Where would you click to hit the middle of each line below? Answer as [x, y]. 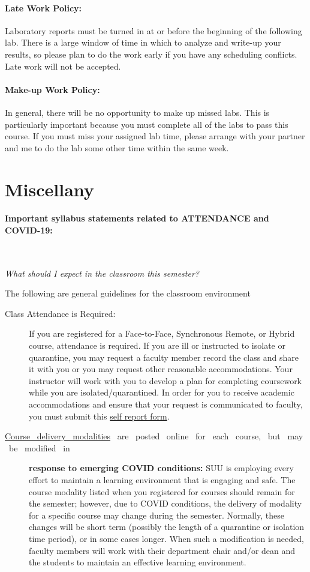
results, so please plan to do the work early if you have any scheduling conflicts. [151, 54]
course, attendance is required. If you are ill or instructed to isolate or [157, 345]
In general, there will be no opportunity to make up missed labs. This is [137, 112]
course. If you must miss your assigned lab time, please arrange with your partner [155, 136]
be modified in [39, 447]
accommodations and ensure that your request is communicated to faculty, [166, 404]
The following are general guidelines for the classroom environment [128, 293]
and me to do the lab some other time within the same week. [117, 147]
